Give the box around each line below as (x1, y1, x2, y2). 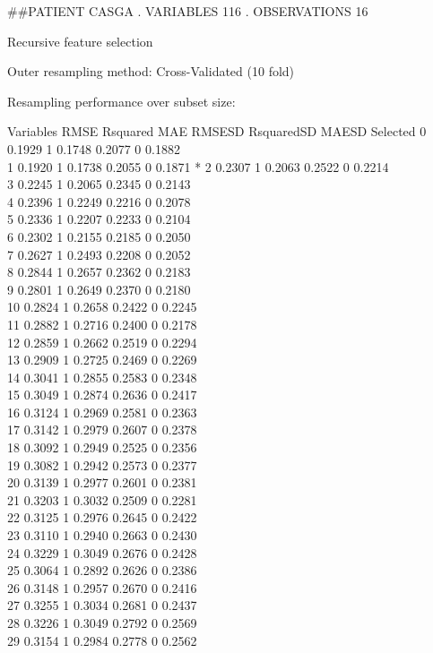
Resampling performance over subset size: (7, 91, 236, 110)
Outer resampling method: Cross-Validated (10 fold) (7, 62, 295, 81)
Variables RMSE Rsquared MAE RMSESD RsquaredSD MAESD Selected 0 (7, 122, 427, 141)
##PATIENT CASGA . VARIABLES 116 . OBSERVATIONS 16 (7, 2, 368, 20)
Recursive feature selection (7, 31, 153, 50)
